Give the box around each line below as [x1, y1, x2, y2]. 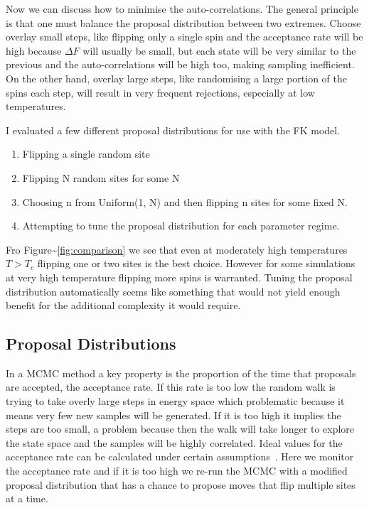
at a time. [6, 491, 48, 506]
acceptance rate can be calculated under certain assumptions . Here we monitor [6, 449, 354, 464]
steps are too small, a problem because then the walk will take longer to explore [6, 421, 355, 436]
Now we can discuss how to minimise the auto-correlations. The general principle [6, 1, 358, 16]
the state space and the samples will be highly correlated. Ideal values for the [6, 435, 343, 450]
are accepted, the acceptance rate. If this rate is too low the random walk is [6, 379, 336, 394]
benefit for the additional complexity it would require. [6, 298, 241, 313]
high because [6, 43, 62, 58]
